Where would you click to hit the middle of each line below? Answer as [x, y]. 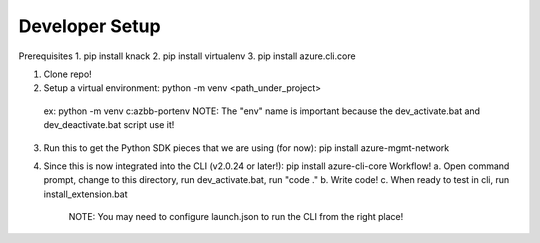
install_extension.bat [85, 194]
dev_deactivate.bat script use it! [109, 125]
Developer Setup [89, 26]
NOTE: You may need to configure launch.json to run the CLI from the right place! [236, 217]
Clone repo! [67, 74]
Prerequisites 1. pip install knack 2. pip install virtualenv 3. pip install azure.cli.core [187, 56]
